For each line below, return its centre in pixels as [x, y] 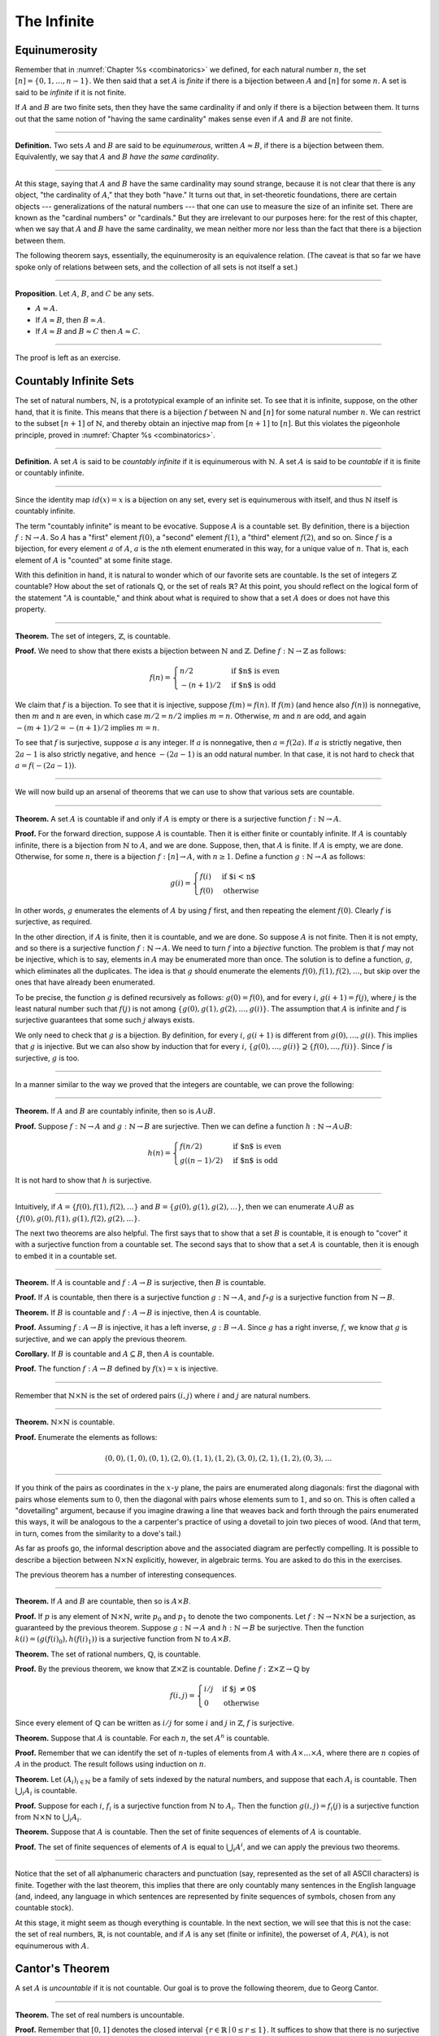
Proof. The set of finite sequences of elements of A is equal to [120, 1847]
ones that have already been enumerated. [85, 982]
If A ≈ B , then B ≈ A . [70, 320]
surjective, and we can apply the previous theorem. [101, 1339]
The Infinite [55, 21]
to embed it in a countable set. [66, 1256]
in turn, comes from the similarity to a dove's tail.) [98, 1533]
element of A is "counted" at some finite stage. [93, 560]
